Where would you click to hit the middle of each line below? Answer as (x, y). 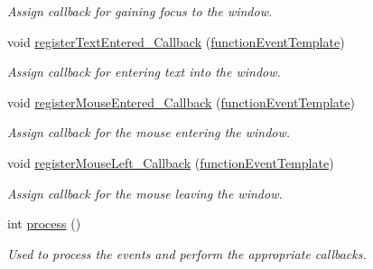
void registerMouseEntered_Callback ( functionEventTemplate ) (181, 102)
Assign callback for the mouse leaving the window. (145, 193)
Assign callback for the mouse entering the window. (149, 132)
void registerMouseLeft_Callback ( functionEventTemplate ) (171, 162)
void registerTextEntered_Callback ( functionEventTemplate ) (176, 41)
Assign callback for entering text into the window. (144, 72)
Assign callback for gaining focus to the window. (140, 11)
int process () (44, 223)
